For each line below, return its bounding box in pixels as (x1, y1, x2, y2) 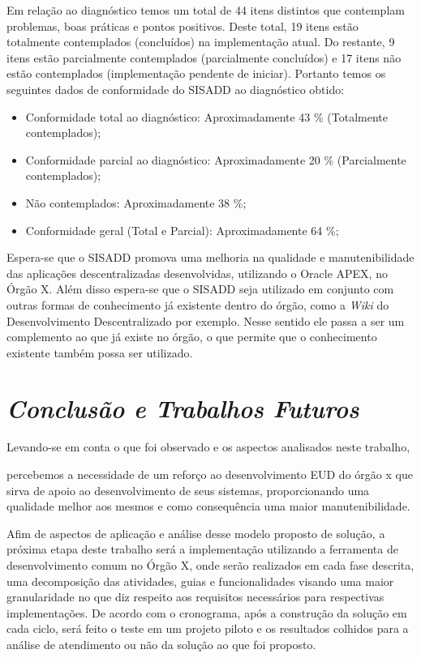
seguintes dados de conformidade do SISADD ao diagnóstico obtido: (6, 80, 345, 97)
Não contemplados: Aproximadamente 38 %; (25, 194, 247, 211)
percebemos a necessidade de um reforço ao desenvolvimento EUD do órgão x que (6, 466, 413, 482)
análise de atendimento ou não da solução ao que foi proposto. (6, 635, 316, 652)
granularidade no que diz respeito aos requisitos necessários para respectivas (6, 588, 384, 605)
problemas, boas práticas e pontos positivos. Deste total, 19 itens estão (6, 17, 359, 34)
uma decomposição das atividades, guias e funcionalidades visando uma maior (6, 572, 394, 589)
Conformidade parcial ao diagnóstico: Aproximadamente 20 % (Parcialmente (25, 151, 406, 168)
